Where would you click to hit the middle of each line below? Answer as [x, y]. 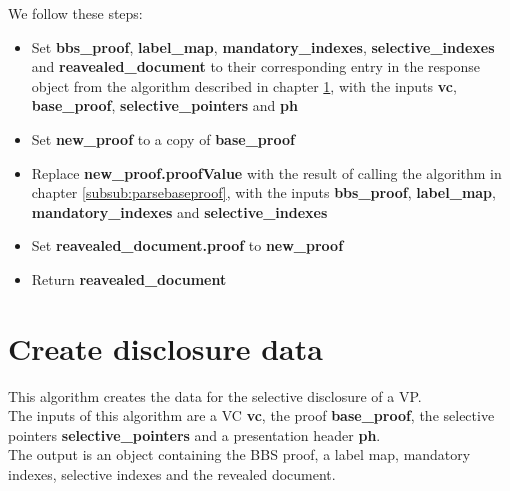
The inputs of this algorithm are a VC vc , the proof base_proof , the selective [251, 415]
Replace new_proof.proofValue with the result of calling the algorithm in [266, 172]
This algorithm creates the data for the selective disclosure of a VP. [215, 395]
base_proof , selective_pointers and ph [164, 105]
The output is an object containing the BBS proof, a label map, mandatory [239, 454]
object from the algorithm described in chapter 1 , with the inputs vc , [244, 85]
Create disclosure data [165, 347]
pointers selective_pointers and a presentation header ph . [194, 434]
